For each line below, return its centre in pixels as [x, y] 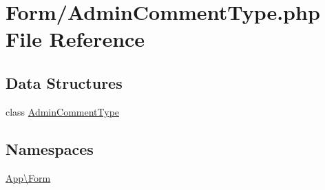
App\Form [28, 177]
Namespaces [50, 148]
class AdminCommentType [63, 111]
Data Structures [64, 82]
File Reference [75, 39]
